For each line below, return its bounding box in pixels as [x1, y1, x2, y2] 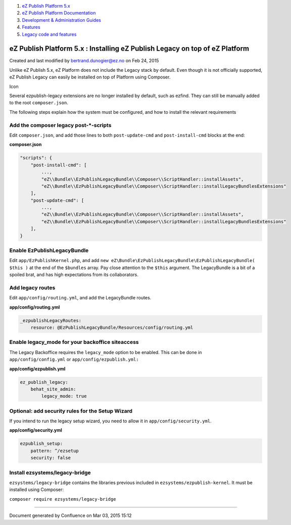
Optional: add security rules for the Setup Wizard [9, 407, 133, 414]
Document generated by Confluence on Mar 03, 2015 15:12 [9, 512, 132, 518]
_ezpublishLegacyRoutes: [20, 318, 82, 323]
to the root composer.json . [9, 100, 68, 106]
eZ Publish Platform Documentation [22, 10, 96, 16]
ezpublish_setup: [20, 441, 63, 447]
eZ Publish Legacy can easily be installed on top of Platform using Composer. [9, 74, 171, 80]
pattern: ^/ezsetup [30, 448, 79, 454]
